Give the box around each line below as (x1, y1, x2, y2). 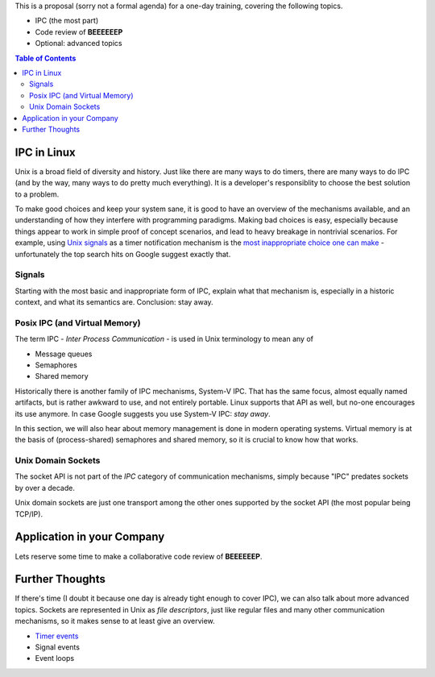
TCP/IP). (14, 509, 43, 519)
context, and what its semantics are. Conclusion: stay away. (14, 297, 213, 307)
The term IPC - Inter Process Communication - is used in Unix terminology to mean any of (14, 334, 314, 344)
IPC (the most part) (35, 16, 99, 26)
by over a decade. (14, 483, 76, 492)
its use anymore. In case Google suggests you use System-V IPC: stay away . (14, 409, 271, 418)
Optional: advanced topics (35, 39, 122, 48)
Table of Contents (14, 53, 77, 63)
